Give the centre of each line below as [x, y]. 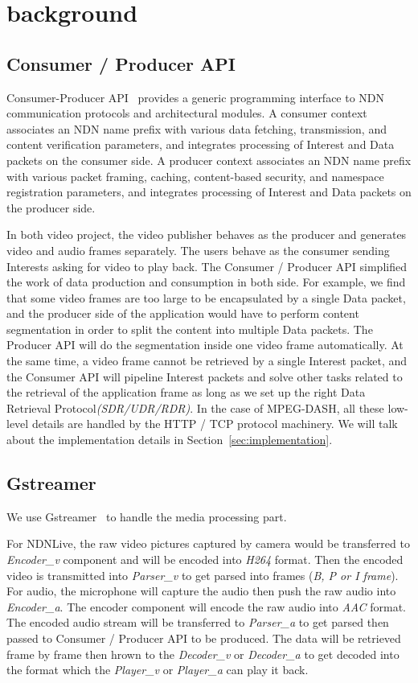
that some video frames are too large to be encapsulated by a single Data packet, [206, 297]
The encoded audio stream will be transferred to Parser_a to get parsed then [198, 622]
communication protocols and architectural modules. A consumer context [187, 113]
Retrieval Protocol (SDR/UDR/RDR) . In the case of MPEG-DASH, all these [195, 407]
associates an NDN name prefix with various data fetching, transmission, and [197, 128]
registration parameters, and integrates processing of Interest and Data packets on [209, 192]
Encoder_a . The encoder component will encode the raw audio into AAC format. [206, 606]
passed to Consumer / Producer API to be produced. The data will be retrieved [204, 638]
